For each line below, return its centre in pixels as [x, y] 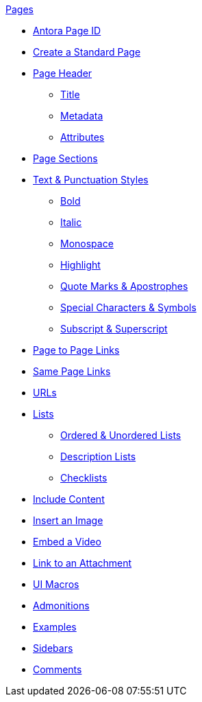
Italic [71, 222]
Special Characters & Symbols [128, 307]
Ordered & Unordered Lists [121, 435]
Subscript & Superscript [114, 329]
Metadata [82, 116]
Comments [58, 669]
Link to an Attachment [83, 563]
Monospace [87, 244]
